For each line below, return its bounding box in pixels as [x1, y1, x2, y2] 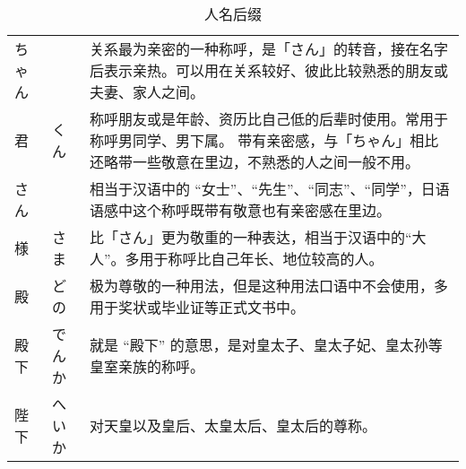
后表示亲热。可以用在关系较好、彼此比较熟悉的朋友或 [89, 60, 448, 81]
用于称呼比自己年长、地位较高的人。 [139, 248, 384, 269]
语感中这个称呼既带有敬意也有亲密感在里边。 [89, 200, 391, 221]
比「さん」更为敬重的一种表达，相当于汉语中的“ [89, 227, 412, 248]
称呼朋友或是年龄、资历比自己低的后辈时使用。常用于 [89, 109, 448, 129]
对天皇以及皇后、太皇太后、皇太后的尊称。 [89, 415, 376, 436]
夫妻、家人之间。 [89, 82, 204, 102]
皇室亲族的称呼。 [89, 356, 204, 377]
